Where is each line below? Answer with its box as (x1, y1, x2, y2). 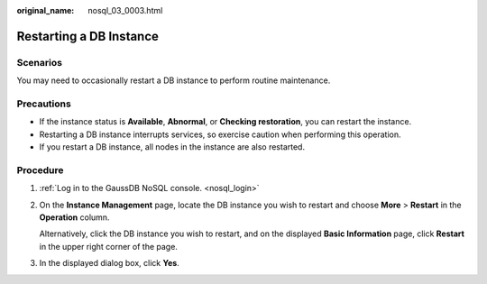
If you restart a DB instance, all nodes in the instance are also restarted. (39, 142, 306, 152)
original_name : (16, 5, 75, 15)
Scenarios (16, 56, 63, 69)
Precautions (16, 97, 71, 110)
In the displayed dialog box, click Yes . (39, 258, 179, 269)
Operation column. (39, 212, 110, 223)
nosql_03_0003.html (87, 5, 163, 15)
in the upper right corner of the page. (39, 241, 178, 252)
